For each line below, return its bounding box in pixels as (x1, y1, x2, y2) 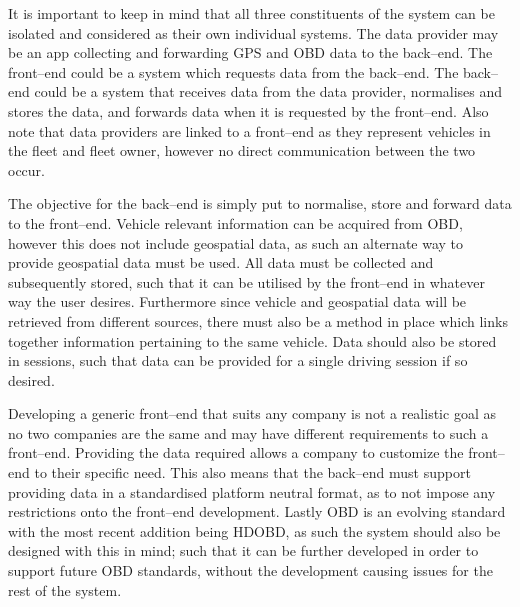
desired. (8, 369, 55, 390)
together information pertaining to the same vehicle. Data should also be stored (8, 330, 497, 351)
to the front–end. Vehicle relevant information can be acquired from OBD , (8, 212, 463, 233)
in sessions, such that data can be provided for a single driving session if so (8, 350, 468, 371)
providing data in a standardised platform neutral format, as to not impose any (8, 481, 496, 502)
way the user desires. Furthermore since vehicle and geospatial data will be (8, 291, 467, 312)
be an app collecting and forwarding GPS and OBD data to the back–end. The (8, 42, 493, 63)
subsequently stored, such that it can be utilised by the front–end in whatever (8, 271, 485, 292)
